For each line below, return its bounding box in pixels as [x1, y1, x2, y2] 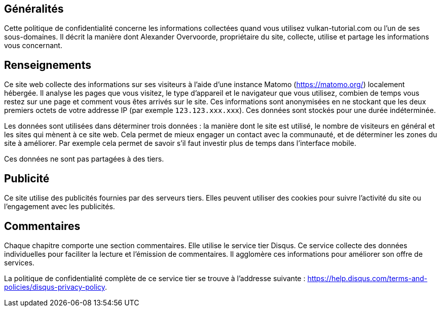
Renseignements [4, 58, 91, 71]
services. [4, 258, 34, 267]
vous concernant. [4, 41, 62, 50]
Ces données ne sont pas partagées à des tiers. [4, 154, 164, 164]
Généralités [4, 3, 64, 15]
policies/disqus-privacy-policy [4, 282, 105, 291]
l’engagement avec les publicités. [4, 202, 115, 211]
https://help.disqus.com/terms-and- [307, 274, 428, 283]
